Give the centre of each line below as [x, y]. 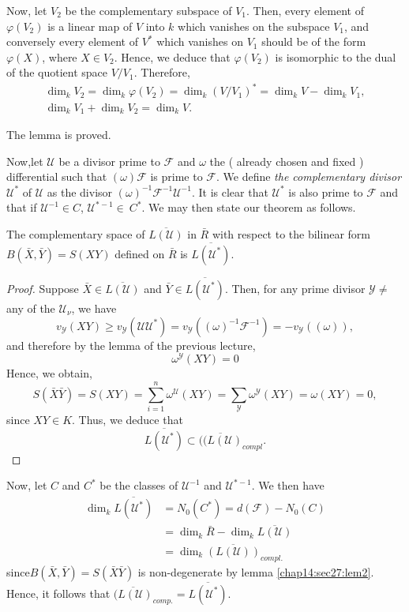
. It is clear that [230, 191]
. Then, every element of [305, 10]
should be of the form [314, 41]
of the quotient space [57, 72]
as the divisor [80, 191]
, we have [94, 308]
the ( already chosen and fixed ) [287, 161]
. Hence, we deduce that [172, 56]
